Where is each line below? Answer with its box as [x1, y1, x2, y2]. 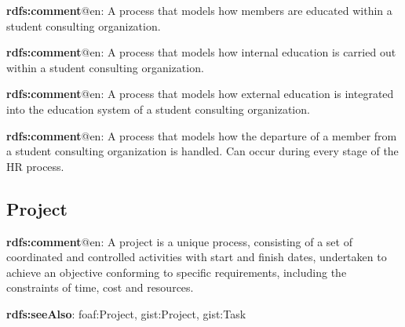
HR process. [6, 158, 64, 174]
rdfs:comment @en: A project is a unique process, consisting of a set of [6, 233, 352, 249]
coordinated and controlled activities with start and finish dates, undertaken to [6, 249, 387, 265]
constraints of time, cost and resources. [6, 279, 194, 296]
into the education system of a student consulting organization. [6, 100, 310, 117]
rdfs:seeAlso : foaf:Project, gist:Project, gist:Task [6, 305, 246, 322]
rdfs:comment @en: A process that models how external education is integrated [6, 85, 394, 102]
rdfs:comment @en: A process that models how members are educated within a [6, 2, 392, 18]
